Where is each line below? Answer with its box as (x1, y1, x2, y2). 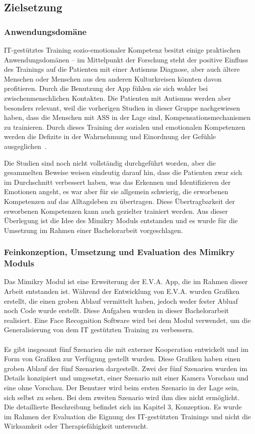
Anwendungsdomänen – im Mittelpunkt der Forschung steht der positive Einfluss (4, 54, 248, 64)
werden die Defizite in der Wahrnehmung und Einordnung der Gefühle (4, 131, 216, 142)
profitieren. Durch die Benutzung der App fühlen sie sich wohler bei (4, 83, 208, 93)
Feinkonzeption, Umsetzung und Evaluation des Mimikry (4, 246, 235, 258)
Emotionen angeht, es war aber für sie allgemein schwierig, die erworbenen (4, 186, 228, 197)
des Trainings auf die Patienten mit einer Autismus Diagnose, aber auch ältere (4, 64, 240, 74)
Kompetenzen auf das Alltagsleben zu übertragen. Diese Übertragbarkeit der (4, 196, 235, 206)
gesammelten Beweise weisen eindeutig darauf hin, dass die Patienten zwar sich (4, 167, 242, 177)
